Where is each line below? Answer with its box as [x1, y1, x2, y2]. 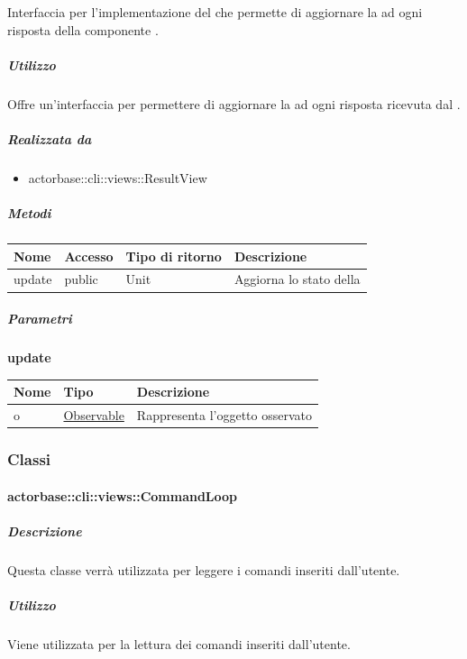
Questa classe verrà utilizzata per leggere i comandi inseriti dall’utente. [7, 560, 400, 579]
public [64, 270, 98, 288]
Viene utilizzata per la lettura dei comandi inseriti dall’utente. [7, 634, 351, 653]
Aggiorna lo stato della [233, 270, 361, 288]
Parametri [7, 309, 72, 328]
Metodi [7, 204, 51, 223]
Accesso [64, 246, 114, 265]
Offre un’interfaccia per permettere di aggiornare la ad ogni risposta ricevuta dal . [7, 94, 461, 113]
